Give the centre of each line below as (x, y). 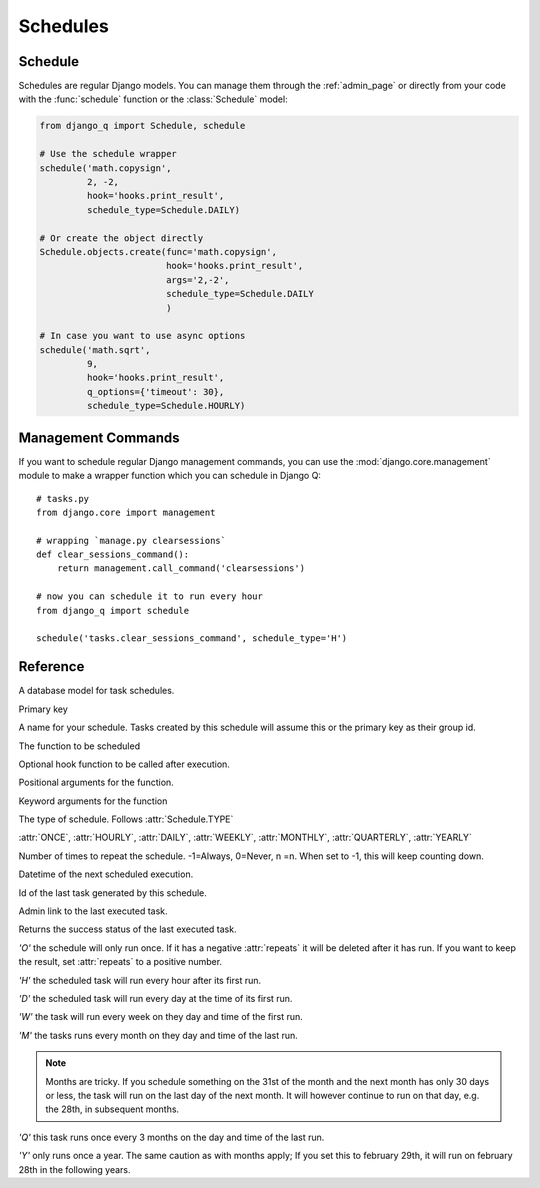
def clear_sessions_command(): (113, 554)
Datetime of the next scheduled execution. (106, 874)
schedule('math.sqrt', (95, 349)
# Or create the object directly (121, 238)
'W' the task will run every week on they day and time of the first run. (161, 1017)
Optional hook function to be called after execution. (124, 764)
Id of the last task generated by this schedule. (112, 892)
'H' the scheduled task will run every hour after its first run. (140, 980)
